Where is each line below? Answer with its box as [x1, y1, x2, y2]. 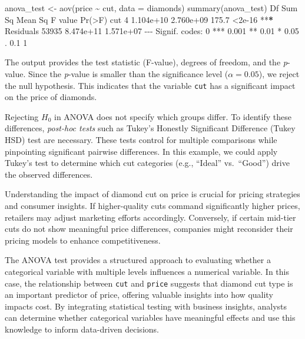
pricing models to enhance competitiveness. [5, 234, 161, 246]
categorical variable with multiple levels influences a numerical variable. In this [5, 265, 289, 277]
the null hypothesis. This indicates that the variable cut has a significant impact [5, 79, 296, 91]
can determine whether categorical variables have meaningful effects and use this [5, 311, 296, 324]
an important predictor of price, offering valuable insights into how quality [5, 288, 273, 301]
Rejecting [5, 110, 39, 122]
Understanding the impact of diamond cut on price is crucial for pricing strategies [5, 188, 300, 200]
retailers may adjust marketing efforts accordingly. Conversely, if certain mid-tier [5, 211, 296, 223]
